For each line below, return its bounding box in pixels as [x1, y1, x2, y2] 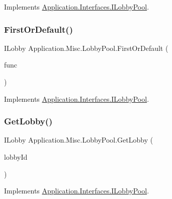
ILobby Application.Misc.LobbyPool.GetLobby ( [4, 135, 153, 145]
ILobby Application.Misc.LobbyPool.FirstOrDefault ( [4, 42, 168, 53]
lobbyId [4, 152, 28, 162]
